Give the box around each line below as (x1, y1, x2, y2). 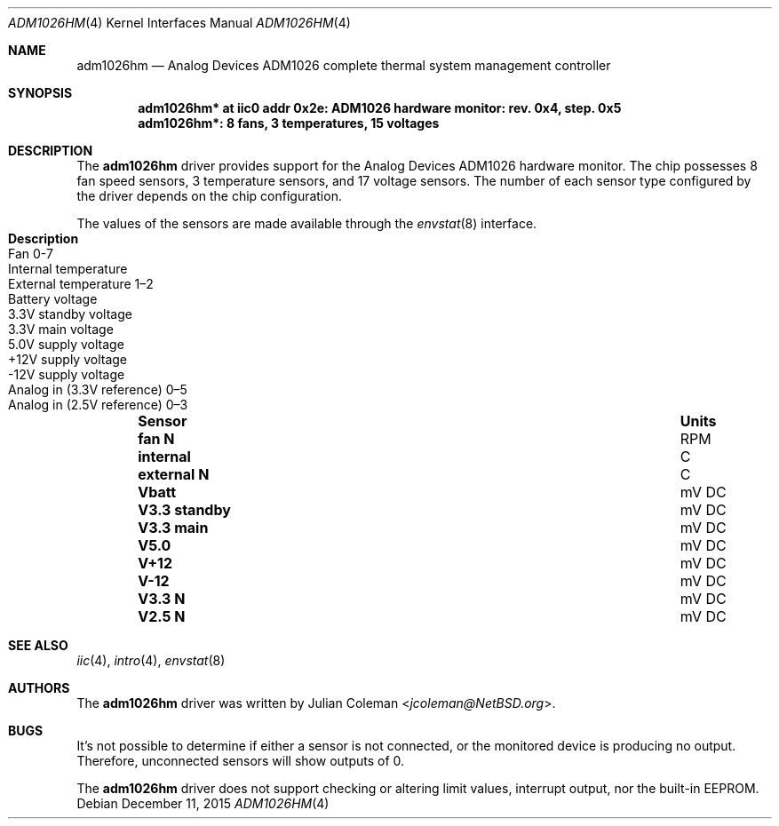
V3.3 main (138, 519, 209, 536)
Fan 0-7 (8, 246, 53, 261)
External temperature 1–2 (8, 276, 154, 291)
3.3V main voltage (8, 322, 114, 337)
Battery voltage (8, 291, 98, 306)
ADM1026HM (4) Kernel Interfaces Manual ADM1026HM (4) (8, 15, 351, 30)
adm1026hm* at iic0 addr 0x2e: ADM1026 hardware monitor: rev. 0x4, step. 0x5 (138, 100, 622, 115)
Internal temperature (8, 261, 128, 276)
